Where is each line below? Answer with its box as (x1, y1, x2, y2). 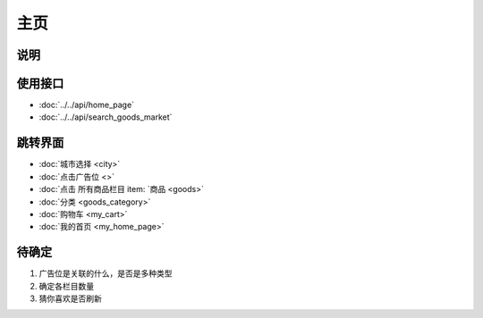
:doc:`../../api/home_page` (38, 99, 134, 111)
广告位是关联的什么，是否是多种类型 (38, 268, 173, 279)
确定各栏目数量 (38, 280, 94, 291)
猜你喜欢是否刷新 (38, 293, 102, 304)
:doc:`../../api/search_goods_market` (38, 112, 173, 122)
